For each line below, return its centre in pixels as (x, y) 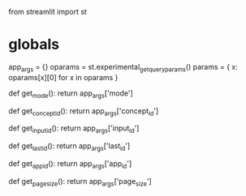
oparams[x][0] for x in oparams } (63, 77)
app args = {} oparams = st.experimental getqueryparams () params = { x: (123, 68)
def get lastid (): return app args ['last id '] (69, 147)
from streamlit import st (48, 12)
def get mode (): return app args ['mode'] (71, 94)
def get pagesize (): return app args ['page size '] (80, 182)
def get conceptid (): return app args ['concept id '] (84, 111)
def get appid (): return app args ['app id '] (70, 164)
